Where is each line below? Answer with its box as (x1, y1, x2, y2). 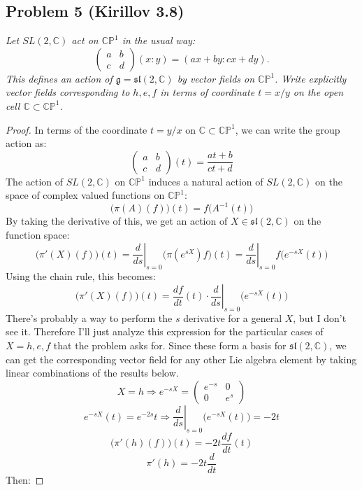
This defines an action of (6, 71, 113, 85)
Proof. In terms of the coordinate (6, 122, 147, 136)
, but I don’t (293, 310, 347, 325)
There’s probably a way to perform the (6, 310, 173, 325)
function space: (6, 227, 70, 242)
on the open (293, 85, 344, 99)
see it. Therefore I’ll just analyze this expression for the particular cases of (6, 324, 324, 339)
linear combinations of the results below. (6, 365, 179, 380)
